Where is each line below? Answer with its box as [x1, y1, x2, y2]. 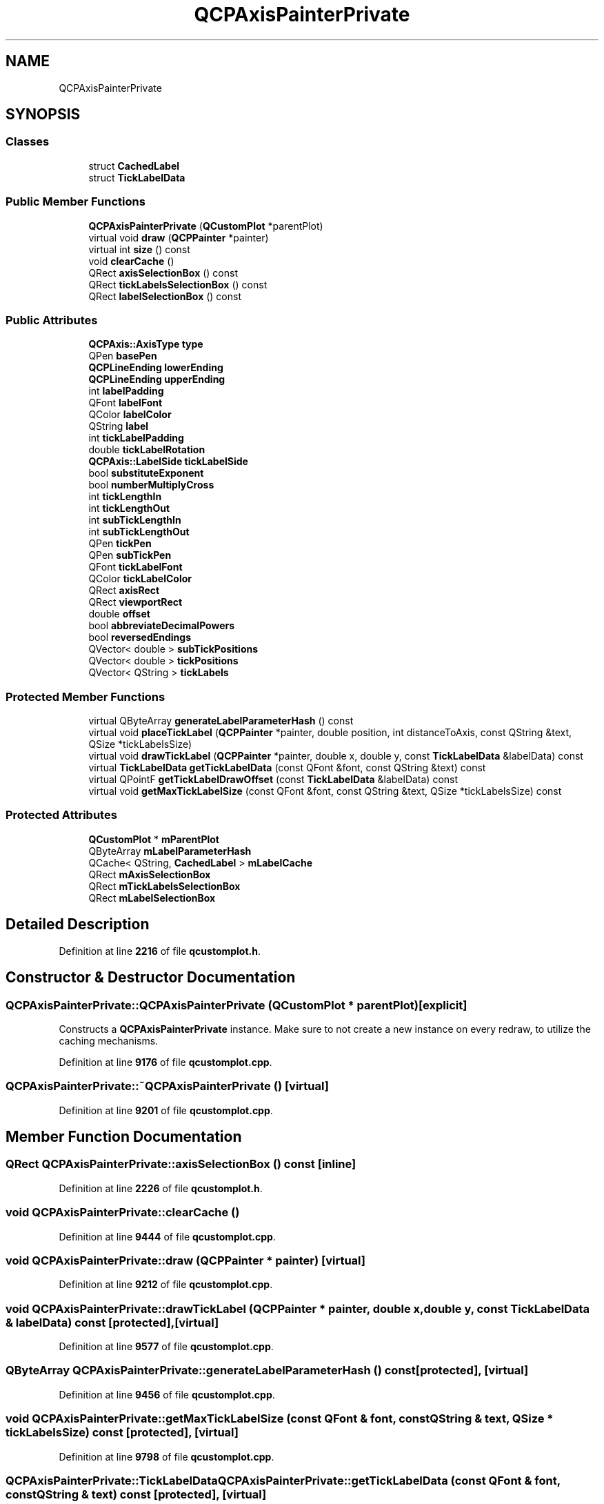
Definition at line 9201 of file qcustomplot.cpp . [59, 1104, 273, 1116]
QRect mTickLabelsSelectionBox [88, 880, 241, 892]
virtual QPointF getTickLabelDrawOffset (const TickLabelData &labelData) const [88, 773, 459, 786]
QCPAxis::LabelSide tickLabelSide [88, 455, 248, 468]
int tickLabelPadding [88, 432, 184, 444]
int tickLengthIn [88, 491, 162, 503]
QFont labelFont [88, 397, 163, 409]
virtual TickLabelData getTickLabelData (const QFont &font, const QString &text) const [88, 762, 486, 774]
